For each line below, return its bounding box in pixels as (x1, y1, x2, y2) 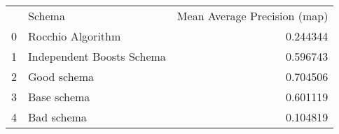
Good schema (28, 68, 94, 84)
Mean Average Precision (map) (177, 8, 328, 24)
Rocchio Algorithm (28, 28, 121, 44)
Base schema (28, 89, 90, 105)
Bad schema (28, 109, 87, 125)
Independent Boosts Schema (28, 48, 166, 64)
